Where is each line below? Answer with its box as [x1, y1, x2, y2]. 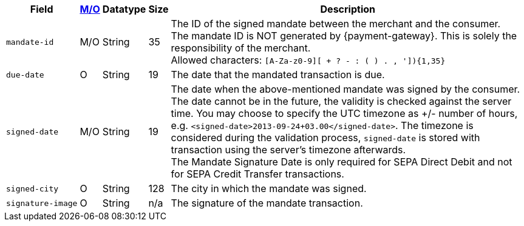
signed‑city [6, 184, 59, 193]
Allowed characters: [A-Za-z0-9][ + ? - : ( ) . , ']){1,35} [171, 54, 446, 66]
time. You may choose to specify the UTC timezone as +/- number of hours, [171, 107, 518, 119]
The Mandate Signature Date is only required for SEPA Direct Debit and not [171, 156, 512, 168]
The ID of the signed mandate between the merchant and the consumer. [171, 18, 501, 30]
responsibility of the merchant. [171, 42, 311, 54]
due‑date [6, 70, 44, 79]
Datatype [102, 3, 146, 15]
